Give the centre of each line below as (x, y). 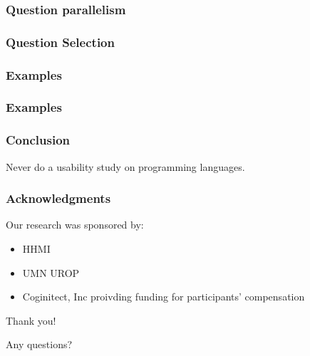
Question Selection (60, 42)
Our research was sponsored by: (75, 225)
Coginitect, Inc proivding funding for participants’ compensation (164, 297)
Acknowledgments (58, 198)
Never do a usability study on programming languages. (125, 166)
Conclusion (38, 140)
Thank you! (31, 320)
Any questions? (39, 344)
